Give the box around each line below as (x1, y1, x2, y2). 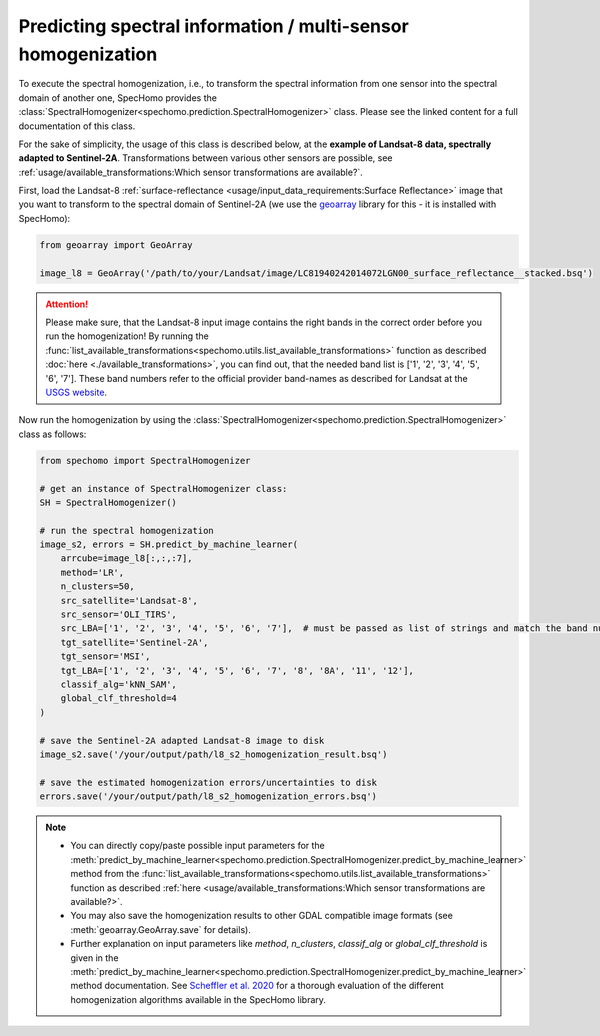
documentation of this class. (18, 120, 136, 132)
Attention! (45, 298, 89, 310)
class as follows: (18, 428, 87, 440)
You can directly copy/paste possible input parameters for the (70, 840, 325, 852)
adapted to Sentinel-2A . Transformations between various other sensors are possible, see (18, 152, 394, 164)
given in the (70, 951, 119, 964)
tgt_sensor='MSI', (60, 651, 151, 662)
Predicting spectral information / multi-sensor (18, 15, 409, 37)
